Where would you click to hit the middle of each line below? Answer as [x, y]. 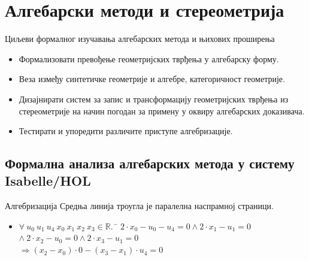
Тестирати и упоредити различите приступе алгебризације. [126, 131]
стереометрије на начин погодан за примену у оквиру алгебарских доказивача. [162, 111]
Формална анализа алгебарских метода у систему [150, 163]
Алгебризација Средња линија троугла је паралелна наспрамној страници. [139, 206]
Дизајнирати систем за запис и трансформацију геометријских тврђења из [154, 99]
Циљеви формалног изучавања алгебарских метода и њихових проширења [140, 39]
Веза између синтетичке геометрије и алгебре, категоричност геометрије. [152, 79]
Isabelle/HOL [48, 181]
